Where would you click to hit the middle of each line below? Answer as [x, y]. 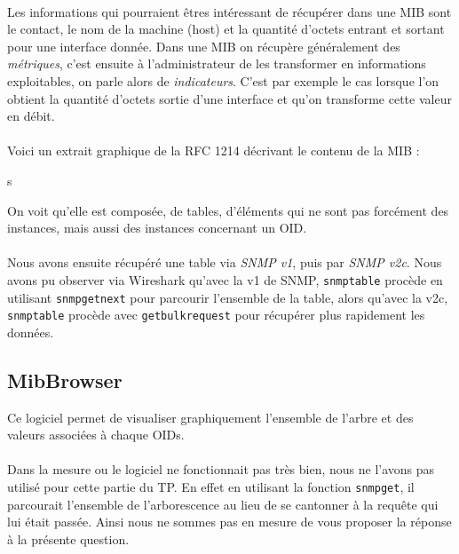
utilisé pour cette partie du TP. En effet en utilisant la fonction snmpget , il [211, 487]
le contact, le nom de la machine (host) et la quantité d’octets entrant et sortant [226, 29]
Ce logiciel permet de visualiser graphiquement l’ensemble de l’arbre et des [210, 417]
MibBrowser [65, 380]
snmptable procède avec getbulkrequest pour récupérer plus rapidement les [216, 315]
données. [31, 332]
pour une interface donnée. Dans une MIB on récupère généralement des [204, 46]
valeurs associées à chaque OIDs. [96, 435]
